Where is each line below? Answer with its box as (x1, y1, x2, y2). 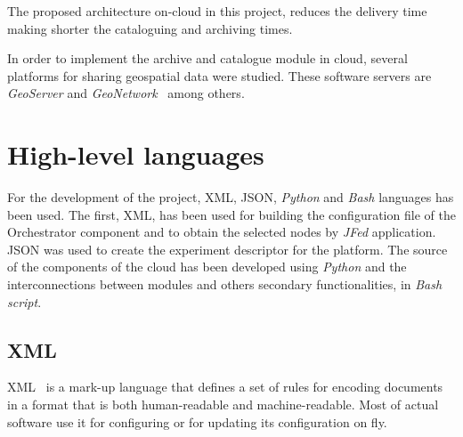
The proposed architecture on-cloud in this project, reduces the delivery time (7, 2, 427, 20)
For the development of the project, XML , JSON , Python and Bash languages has (7, 188, 454, 206)
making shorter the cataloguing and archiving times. (7, 19, 293, 37)
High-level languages (7, 136, 264, 173)
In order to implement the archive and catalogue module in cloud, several (7, 49, 408, 68)
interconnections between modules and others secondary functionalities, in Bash (7, 275, 443, 294)
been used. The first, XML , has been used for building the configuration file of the (7, 205, 456, 223)
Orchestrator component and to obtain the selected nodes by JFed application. (7, 223, 436, 241)
